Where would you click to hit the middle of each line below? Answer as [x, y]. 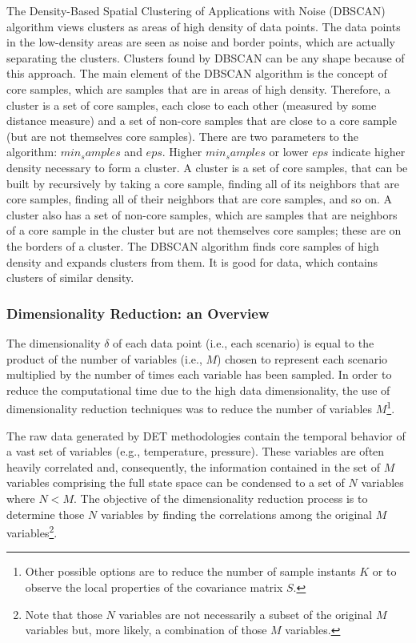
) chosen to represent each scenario [302, 358]
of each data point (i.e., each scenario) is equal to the [244, 342]
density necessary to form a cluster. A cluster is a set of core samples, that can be [207, 167]
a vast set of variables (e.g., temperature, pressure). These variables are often [196, 451]
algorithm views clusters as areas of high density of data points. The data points [204, 26]
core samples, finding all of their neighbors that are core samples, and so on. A [200, 199]
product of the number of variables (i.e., [104, 358]
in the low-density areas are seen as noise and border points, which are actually [201, 42]
